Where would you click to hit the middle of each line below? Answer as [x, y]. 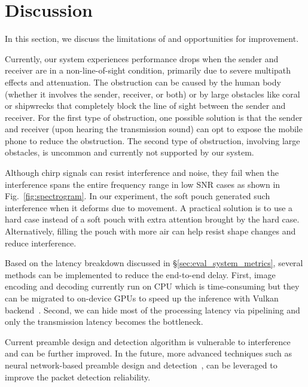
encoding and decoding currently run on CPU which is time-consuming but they [152, 286]
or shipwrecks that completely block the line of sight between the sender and [145, 106]
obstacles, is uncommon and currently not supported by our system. [129, 152]
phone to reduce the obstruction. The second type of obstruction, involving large [153, 140]
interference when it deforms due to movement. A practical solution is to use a [149, 207]
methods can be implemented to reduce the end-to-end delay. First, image [140, 274]
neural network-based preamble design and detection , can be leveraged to [141, 365]
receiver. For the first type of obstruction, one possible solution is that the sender [154, 117]
